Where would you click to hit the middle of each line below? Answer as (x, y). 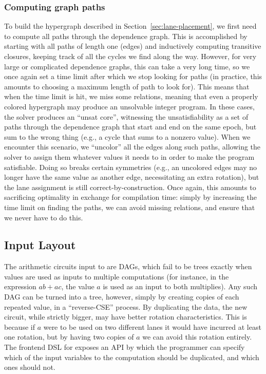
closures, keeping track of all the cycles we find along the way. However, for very (130, 56)
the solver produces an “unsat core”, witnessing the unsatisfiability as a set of (126, 116)
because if (20, 326)
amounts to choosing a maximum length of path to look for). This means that (127, 86)
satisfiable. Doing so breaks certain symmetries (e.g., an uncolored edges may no (131, 167)
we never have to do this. (44, 217)
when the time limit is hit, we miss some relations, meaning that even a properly (131, 96)
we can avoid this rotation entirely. (197, 337)
